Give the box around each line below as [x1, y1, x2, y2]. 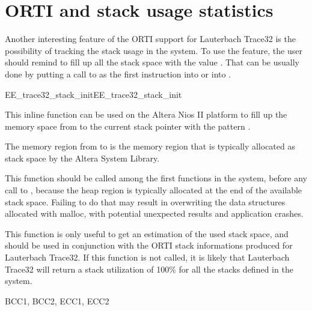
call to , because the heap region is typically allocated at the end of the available [5, 184, 302, 196]
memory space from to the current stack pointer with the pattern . [5, 119, 251, 132]
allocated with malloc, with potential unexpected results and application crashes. [5, 207, 304, 220]
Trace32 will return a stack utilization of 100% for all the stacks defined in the [5, 262, 293, 275]
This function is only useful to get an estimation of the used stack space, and [5, 227, 289, 240]
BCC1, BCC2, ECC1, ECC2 [5, 294, 109, 307]
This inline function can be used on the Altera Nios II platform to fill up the [5, 108, 287, 121]
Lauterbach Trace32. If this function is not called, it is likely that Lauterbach [5, 251, 290, 264]
